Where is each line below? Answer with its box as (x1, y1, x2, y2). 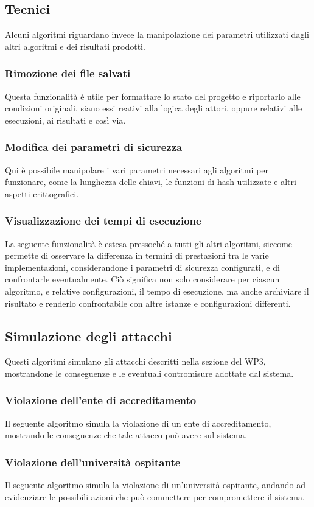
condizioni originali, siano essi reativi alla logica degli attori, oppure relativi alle (5, 102, 302, 114)
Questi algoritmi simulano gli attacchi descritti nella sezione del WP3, (5, 355, 266, 368)
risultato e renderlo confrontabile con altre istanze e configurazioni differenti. (5, 296, 291, 309)
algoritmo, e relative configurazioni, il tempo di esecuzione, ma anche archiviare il (5, 284, 309, 297)
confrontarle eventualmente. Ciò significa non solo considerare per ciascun (5, 273, 280, 285)
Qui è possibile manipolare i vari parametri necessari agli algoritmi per (5, 163, 269, 176)
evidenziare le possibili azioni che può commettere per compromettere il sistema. (5, 490, 305, 503)
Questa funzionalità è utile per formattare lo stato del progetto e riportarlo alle (5, 89, 301, 102)
